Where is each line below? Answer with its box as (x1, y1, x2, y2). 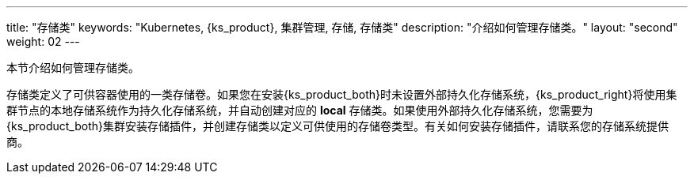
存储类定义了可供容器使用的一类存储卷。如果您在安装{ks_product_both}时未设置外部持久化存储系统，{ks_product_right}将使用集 (6, 88, 677, 101)
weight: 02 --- (6, 35, 80, 48)
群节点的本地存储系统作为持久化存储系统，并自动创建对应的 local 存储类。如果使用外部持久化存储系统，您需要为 (6, 103, 593, 117)
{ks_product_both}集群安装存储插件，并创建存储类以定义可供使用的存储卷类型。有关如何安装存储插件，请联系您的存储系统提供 (6, 119, 669, 133)
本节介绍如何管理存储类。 (6, 61, 139, 74)
